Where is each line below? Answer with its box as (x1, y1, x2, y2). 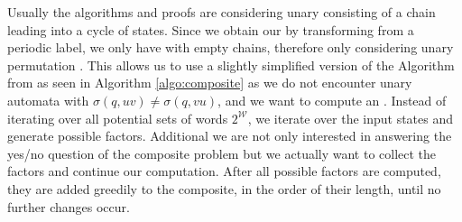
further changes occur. (7, 197, 130, 216)
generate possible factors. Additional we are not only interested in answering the (7, 126, 452, 145)
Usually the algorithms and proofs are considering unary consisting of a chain (7, 3, 436, 21)
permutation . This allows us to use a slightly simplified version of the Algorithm (7, 55, 455, 74)
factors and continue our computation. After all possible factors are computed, (7, 162, 441, 180)
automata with (7, 90, 89, 109)
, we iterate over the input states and (247, 108, 454, 127)
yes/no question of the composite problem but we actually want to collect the (7, 143, 437, 162)
